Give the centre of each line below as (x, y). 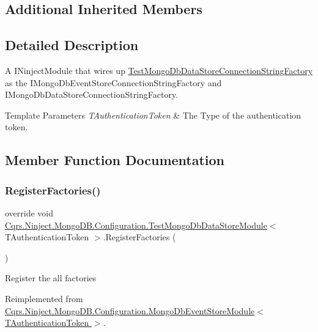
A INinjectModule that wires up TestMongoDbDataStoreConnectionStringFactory (159, 70)
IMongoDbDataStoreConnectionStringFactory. (92, 94)
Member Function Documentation (115, 160)
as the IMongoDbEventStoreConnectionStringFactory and (113, 82)
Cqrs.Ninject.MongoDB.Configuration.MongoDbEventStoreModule (130, 310)
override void (29, 212)
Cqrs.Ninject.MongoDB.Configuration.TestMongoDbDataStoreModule (136, 225)
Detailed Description (72, 45)
